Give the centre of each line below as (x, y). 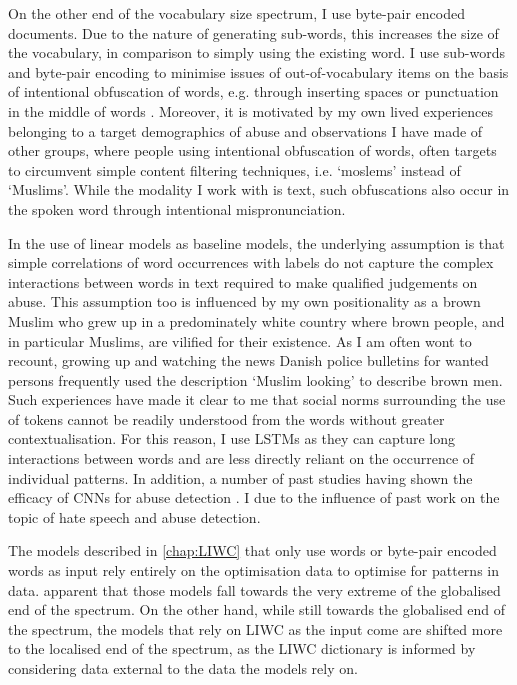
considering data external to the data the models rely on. (183, 668)
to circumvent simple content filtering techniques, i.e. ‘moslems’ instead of (234, 169)
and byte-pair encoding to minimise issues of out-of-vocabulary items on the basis (258, 71)
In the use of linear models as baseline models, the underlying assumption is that (256, 242)
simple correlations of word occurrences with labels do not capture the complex (251, 262)
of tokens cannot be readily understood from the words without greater (226, 418)
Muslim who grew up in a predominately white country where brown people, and (256, 320)
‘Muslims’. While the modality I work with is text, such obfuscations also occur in (259, 189)
